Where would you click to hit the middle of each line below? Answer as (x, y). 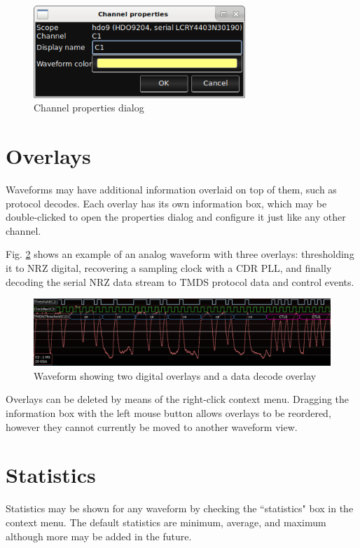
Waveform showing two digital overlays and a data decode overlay (175, 375)
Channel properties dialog (89, 108)
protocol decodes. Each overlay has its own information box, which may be (166, 203)
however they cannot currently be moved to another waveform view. (152, 426)
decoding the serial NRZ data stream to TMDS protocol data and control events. (180, 281)
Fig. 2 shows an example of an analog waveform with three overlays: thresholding (180, 254)
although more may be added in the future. (99, 536)
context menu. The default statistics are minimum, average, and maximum (166, 522)
